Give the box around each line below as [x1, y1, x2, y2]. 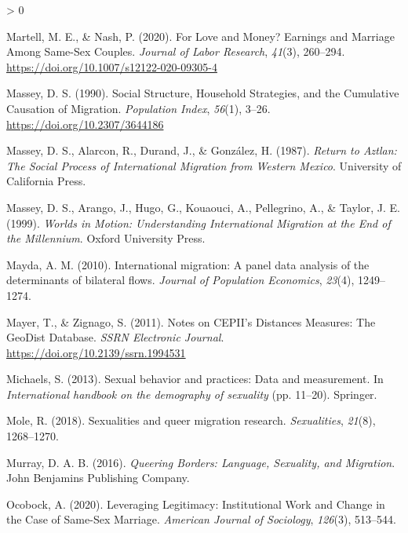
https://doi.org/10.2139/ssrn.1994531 [6, 344, 186, 360]
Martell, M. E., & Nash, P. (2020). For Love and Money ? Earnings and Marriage [6, 27, 395, 44]
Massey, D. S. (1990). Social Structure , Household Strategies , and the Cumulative [6, 85, 399, 101]
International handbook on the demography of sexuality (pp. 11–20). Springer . [6, 385, 377, 402]
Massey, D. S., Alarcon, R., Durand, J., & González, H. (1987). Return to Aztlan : [6, 142, 397, 159]
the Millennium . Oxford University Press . [6, 230, 206, 246]
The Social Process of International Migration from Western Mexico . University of [6, 157, 402, 173]
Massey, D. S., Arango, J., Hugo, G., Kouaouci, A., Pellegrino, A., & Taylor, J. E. [6, 199, 400, 215]
